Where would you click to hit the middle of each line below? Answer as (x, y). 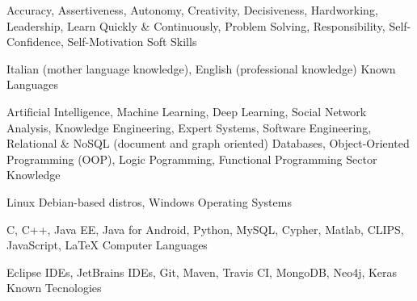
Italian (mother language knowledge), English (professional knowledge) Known (201, 68)
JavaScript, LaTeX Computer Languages (107, 245)
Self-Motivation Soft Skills (132, 42)
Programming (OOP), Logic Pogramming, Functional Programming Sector (192, 159)
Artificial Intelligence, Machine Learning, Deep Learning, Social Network (187, 111)
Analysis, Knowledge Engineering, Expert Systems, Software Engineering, (189, 127)
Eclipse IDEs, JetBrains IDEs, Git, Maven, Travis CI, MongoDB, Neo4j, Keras (202, 272)
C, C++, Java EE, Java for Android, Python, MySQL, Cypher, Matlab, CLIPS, (205, 229)
